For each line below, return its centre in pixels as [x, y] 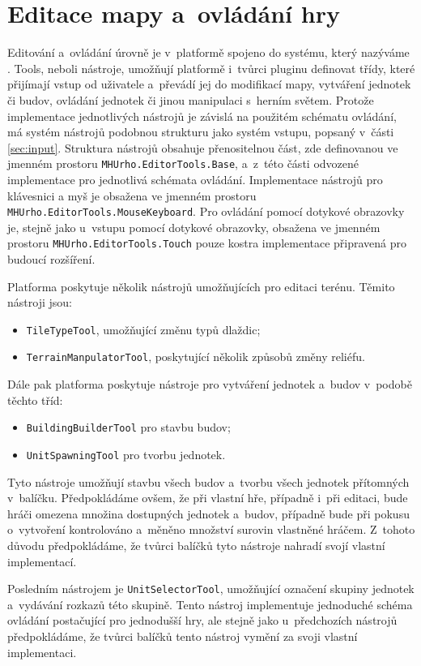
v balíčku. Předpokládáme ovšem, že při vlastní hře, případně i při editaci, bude [208, 498]
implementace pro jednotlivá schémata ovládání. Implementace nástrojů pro [195, 179]
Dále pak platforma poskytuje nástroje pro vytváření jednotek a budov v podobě [210, 384]
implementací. [42, 561]
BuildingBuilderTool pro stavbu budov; [128, 427]
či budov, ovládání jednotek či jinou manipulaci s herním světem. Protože [191, 99]
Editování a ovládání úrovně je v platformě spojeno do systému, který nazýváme [208, 52]
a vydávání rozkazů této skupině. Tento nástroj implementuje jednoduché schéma [210, 604]
